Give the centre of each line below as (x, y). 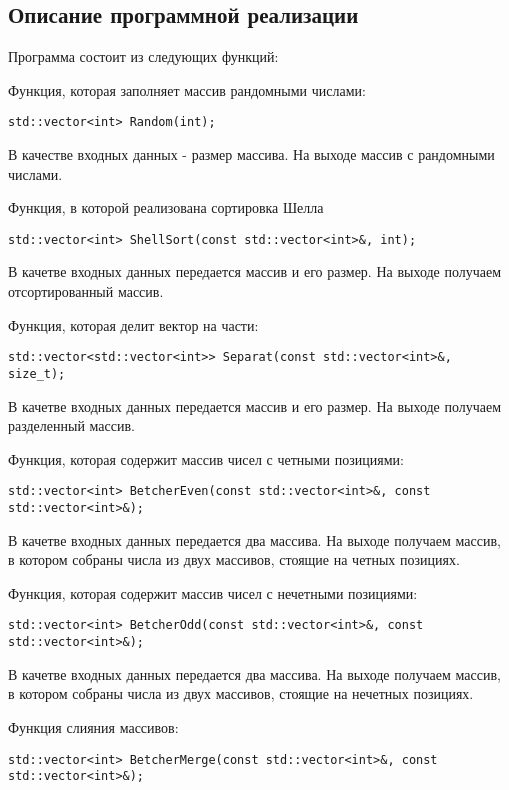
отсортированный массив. (86, 291)
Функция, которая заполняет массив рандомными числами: (187, 89)
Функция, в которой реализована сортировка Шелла (166, 207)
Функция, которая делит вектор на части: (133, 324)
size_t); (37, 373)
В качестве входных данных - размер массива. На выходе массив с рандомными (251, 154)
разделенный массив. (71, 425)
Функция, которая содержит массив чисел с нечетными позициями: (213, 592)
